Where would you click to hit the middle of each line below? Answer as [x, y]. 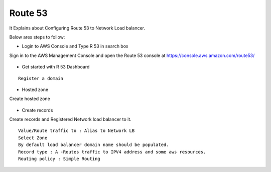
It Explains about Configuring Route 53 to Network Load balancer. [77, 28]
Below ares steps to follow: [37, 37]
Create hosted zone [30, 99]
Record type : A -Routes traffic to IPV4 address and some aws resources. [112, 152]
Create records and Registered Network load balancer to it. [70, 119]
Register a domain [41, 78]
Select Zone [33, 138]
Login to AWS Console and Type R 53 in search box [75, 46]
